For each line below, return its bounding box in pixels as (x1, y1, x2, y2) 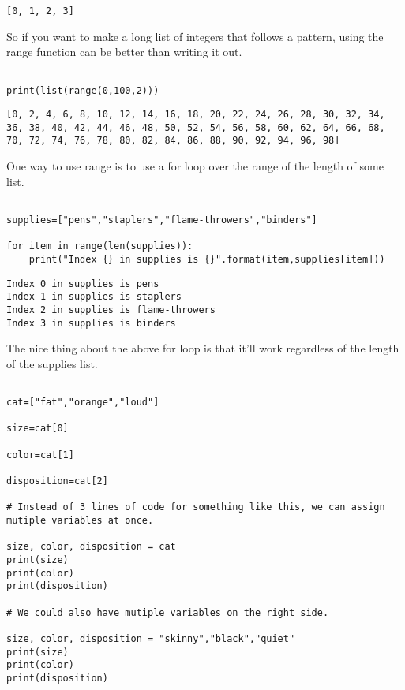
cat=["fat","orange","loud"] (6, 397, 159, 408)
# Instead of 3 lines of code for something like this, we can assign (6, 502, 385, 513)
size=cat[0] (6, 423, 69, 435)
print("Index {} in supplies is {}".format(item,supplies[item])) (28, 253, 385, 265)
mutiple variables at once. (6, 514, 154, 526)
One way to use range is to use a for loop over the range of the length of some (6, 158, 384, 174)
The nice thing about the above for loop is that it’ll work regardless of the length (6, 340, 399, 356)
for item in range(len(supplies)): (6, 241, 193, 252)
